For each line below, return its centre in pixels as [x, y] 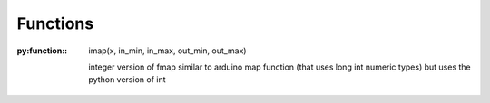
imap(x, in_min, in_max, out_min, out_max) [167, 51]
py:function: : [42, 51]
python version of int [127, 80]
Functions [55, 23]
